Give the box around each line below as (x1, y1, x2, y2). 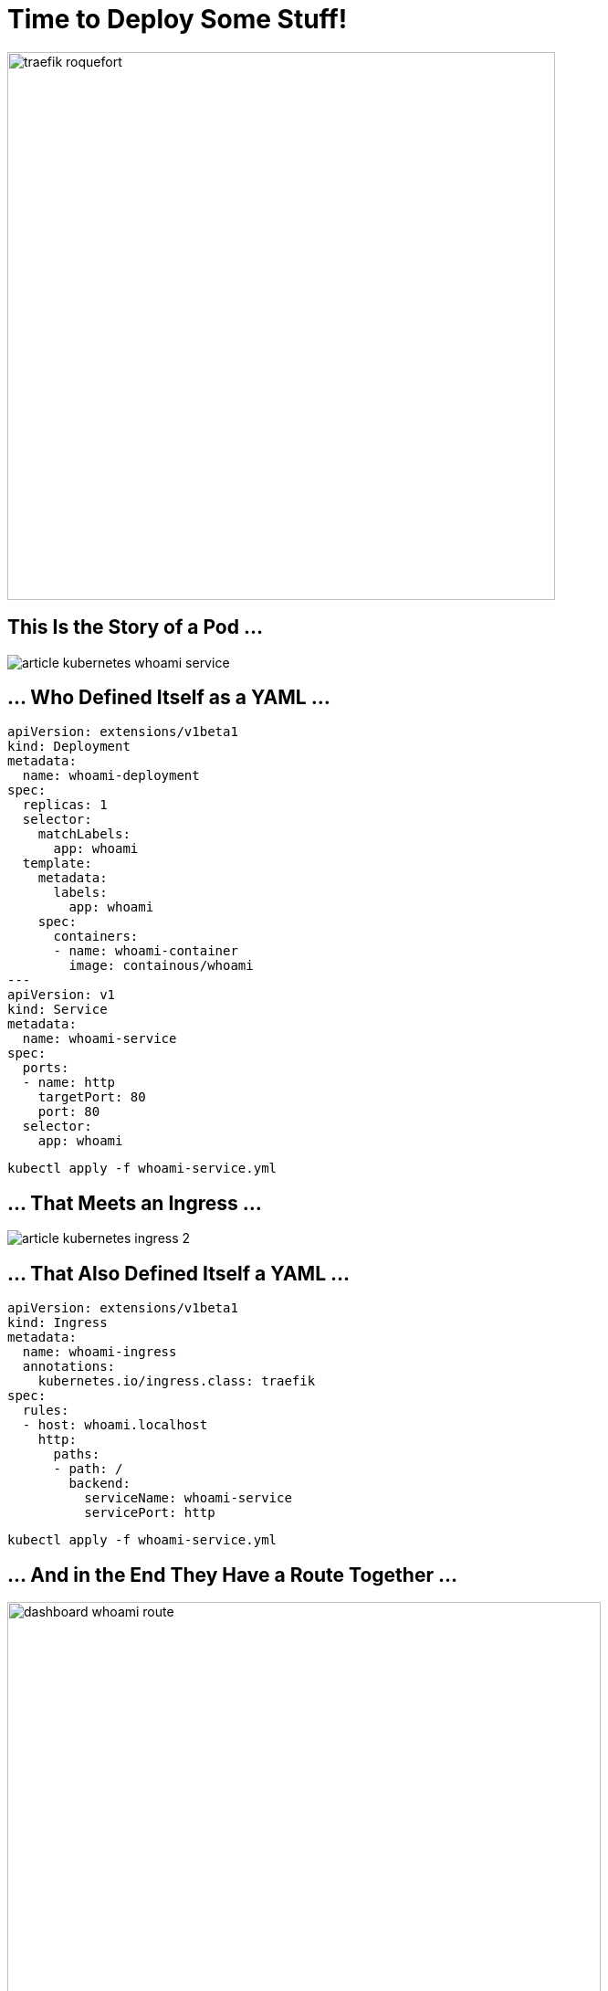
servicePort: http (84, 1505, 215, 1521)
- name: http (22, 1075, 116, 1090)
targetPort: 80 (37, 1090, 146, 1105)
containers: (53, 929, 139, 944)
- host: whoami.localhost (22, 1417, 208, 1433)
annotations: (22, 1359, 116, 1375)
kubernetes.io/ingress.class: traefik (37, 1374, 316, 1389)
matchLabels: (37, 827, 131, 842)
